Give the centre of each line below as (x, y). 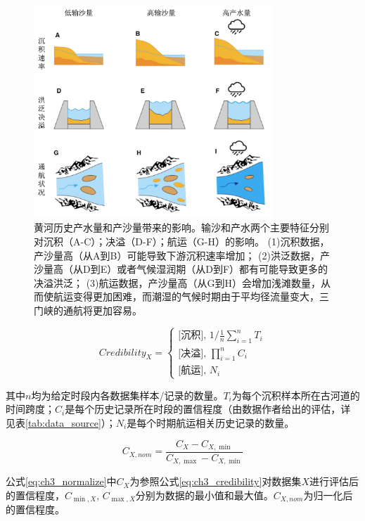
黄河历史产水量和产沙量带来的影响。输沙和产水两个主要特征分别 (181, 227)
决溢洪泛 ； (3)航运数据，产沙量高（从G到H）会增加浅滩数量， (178, 282)
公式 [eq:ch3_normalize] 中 (61, 481)
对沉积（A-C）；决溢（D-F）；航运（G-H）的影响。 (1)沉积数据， (182, 241)
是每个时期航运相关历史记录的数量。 (211, 422)
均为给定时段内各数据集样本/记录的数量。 (127, 395)
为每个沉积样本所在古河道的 (296, 395)
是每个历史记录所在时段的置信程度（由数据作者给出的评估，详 (208, 409)
